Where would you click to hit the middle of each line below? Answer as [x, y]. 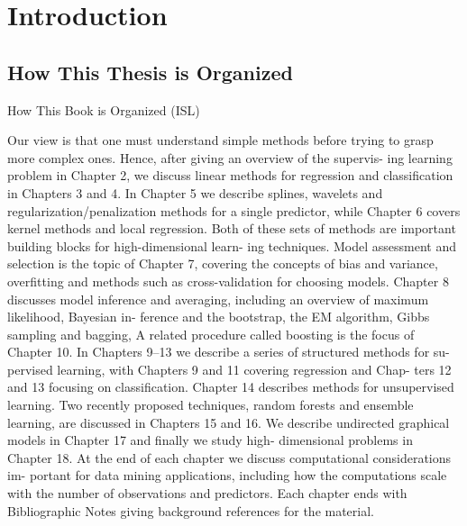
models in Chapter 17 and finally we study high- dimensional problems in [210, 440]
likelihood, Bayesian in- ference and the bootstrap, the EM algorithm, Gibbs [219, 317]
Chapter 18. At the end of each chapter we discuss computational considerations [229, 457]
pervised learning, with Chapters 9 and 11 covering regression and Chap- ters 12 [229, 369]
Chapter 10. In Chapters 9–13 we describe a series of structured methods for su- [229, 352]
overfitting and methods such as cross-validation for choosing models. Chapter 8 [228, 281]
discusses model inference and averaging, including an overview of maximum [218, 299]
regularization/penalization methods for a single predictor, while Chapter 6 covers [234, 210]
